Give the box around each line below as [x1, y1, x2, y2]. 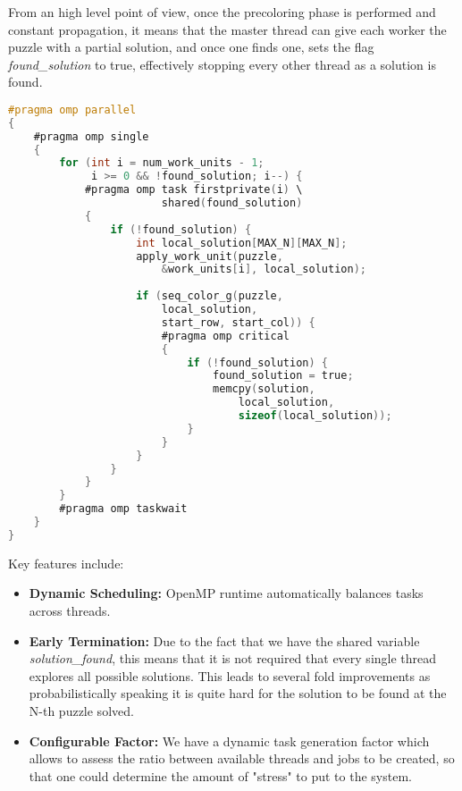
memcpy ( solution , [213, 383, 315, 396]
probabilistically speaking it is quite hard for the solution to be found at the [29, 684, 447, 703]
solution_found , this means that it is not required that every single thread [29, 649, 437, 668]
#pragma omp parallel [8, 103, 137, 116]
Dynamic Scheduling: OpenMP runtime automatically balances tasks [29, 584, 424, 602]
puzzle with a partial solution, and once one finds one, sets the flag [8, 38, 374, 56]
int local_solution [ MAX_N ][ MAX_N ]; [136, 236, 348, 249]
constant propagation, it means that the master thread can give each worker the [8, 20, 447, 38]
